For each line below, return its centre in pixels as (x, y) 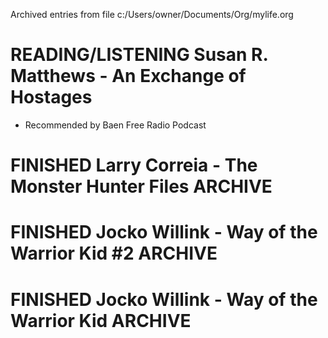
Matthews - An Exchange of (128, 76)
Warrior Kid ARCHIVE (101, 320)
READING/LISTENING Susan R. (139, 55)
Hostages (51, 97)
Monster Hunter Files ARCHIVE (141, 186)
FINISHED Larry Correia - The (134, 165)
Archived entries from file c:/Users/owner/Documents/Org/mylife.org (152, 14)
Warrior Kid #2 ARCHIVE (114, 253)
